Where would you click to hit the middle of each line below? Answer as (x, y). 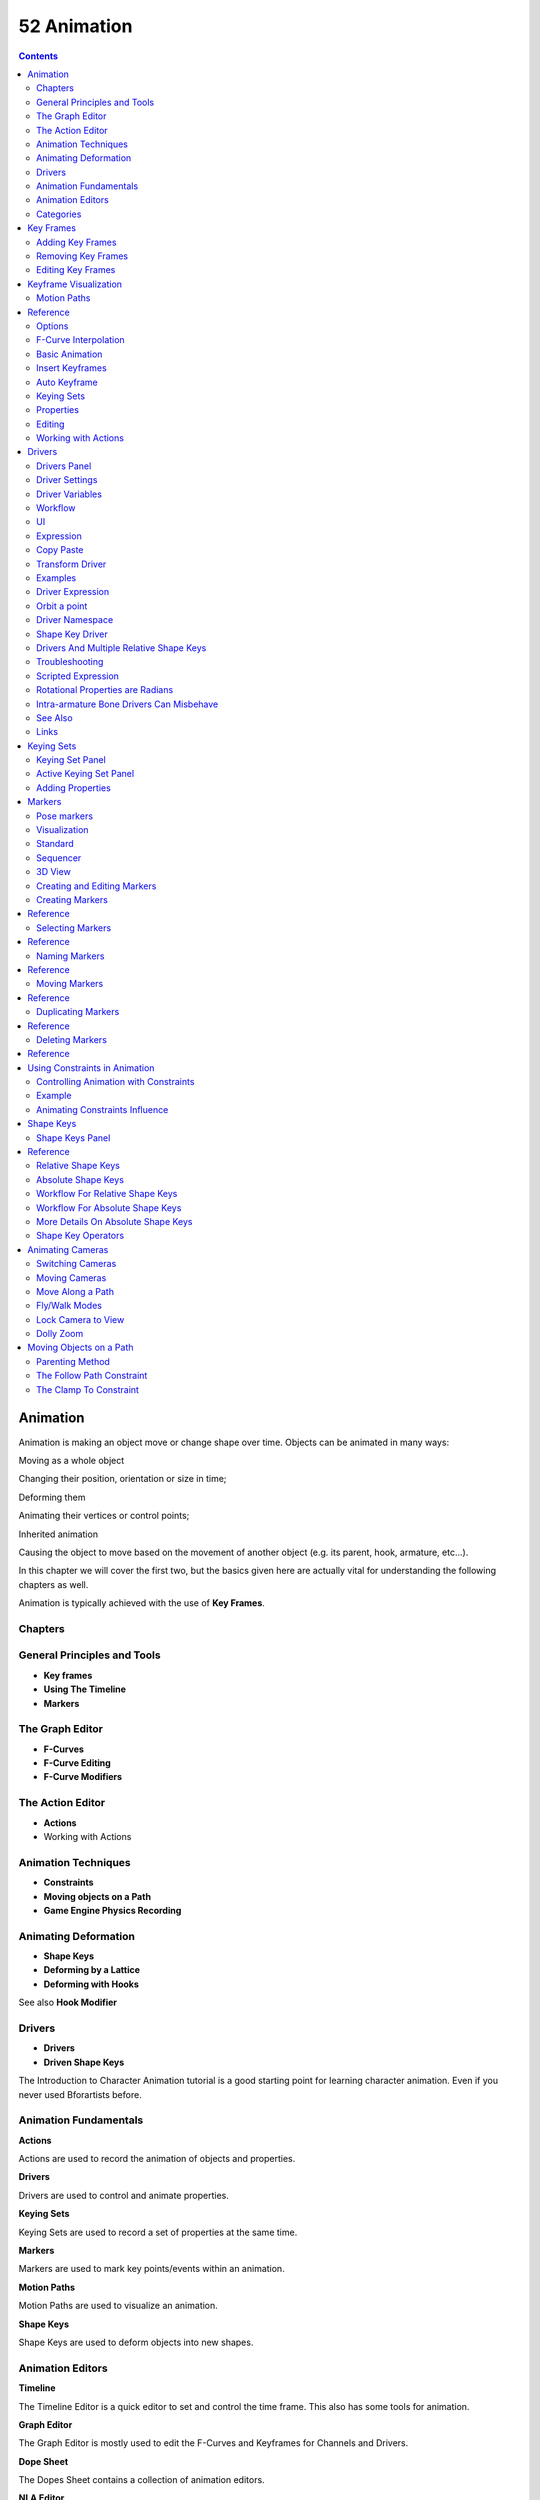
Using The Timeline (85, 1689)
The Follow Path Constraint (92, 1376)
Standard (55, 844)
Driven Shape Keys (84, 2062)
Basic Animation (69, 354)
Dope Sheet (43, 2461)
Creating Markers (72, 899)
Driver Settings (67, 480)
